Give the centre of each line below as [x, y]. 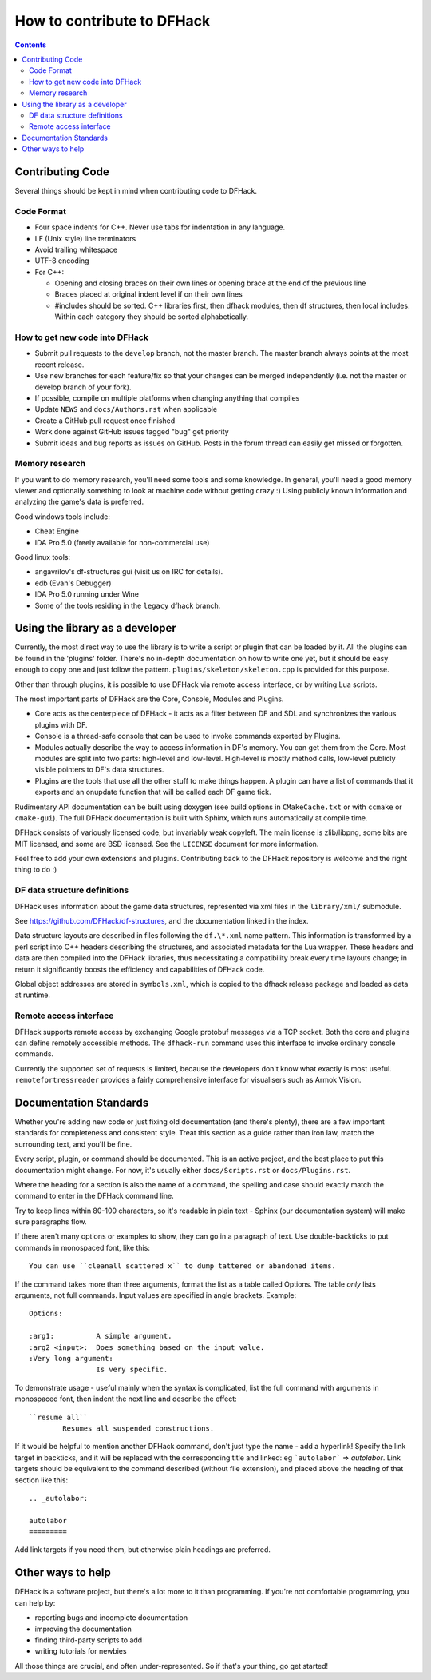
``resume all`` [59, 1417]
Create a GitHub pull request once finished [105, 421]
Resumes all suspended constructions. [138, 1428]
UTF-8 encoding [62, 261]
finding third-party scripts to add [89, 1640]
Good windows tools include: [63, 517]
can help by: [35, 1602]
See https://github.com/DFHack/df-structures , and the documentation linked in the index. [162, 921]
